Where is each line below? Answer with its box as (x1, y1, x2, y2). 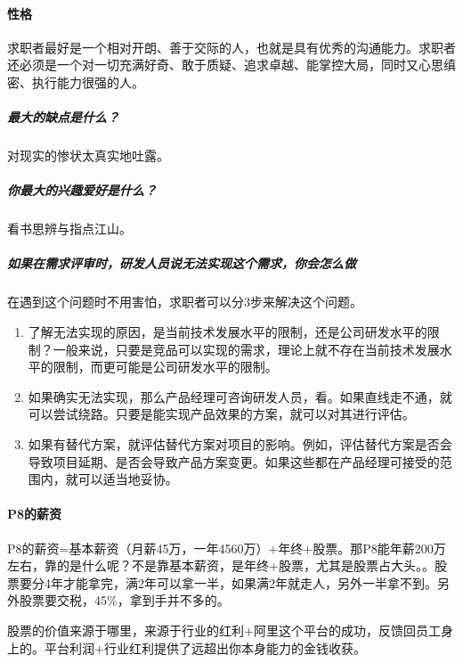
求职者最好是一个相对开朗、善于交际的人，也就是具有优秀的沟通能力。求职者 (7, 37, 456, 56)
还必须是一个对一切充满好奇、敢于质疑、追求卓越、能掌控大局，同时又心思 (7, 55, 443, 74)
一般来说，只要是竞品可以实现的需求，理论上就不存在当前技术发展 (53, 340, 440, 358)
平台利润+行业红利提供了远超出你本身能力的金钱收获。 (44, 638, 366, 657)
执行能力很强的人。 (31, 72, 144, 91)
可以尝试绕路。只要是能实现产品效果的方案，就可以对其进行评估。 (28, 405, 415, 423)
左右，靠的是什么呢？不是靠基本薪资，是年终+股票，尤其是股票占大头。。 (7, 556, 435, 575)
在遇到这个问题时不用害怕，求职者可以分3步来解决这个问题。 (7, 292, 362, 311)
